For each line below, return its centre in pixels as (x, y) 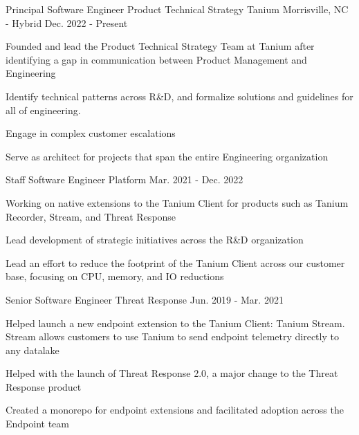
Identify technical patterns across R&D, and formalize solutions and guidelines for (179, 96)
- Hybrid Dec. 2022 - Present (67, 22)
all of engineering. (43, 110)
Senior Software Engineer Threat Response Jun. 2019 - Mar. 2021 (145, 299)
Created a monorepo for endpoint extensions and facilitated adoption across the (175, 410)
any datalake (33, 350)
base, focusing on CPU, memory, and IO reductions (115, 276)
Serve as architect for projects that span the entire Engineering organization (167, 156)
